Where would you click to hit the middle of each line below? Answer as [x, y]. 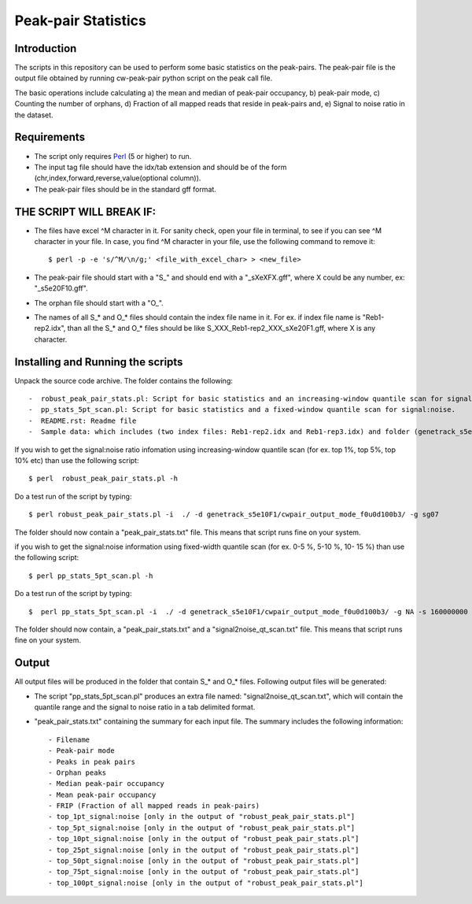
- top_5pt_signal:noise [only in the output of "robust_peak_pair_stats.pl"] [202, 828]
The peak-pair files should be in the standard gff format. [125, 189]
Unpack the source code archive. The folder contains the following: [124, 380]
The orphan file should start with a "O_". [99, 302]
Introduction [46, 48]
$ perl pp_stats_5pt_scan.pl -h [91, 576]
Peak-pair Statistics [81, 20]
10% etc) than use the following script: [77, 460]
